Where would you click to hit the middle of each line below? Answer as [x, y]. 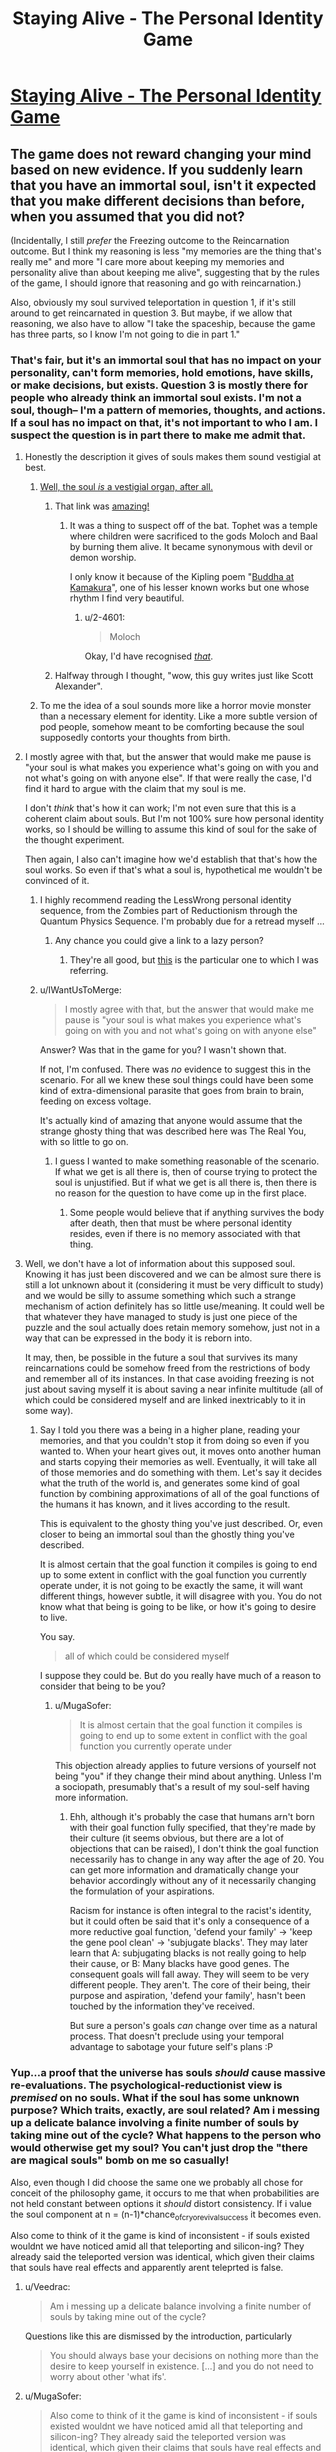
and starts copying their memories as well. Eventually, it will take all [178, 1462]
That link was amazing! [102, 506]
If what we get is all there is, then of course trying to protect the [186, 1172]
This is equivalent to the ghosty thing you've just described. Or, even [181, 1524]
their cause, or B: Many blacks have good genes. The [179, 1964]
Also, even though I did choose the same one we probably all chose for [156, 2182]
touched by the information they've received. [162, 2006]
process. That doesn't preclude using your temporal [177, 2036]
